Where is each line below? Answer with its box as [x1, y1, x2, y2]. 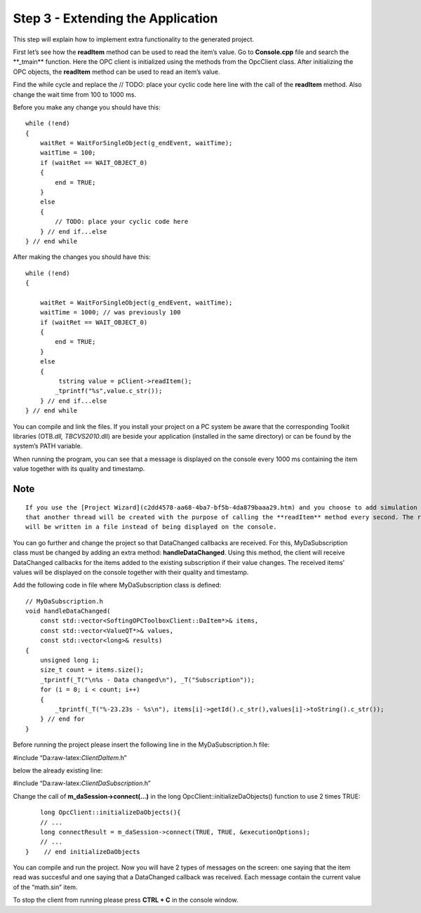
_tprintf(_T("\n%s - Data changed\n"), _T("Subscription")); [39, 676, 255, 684]
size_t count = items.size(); [39, 666, 144, 674]
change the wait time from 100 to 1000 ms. [13, 90, 137, 98]
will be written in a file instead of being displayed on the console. [25, 523, 277, 531]
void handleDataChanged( [25, 607, 111, 615]
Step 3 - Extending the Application [13, 11, 218, 26]
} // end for [39, 715, 85, 723]
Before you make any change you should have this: [13, 102, 161, 112]
